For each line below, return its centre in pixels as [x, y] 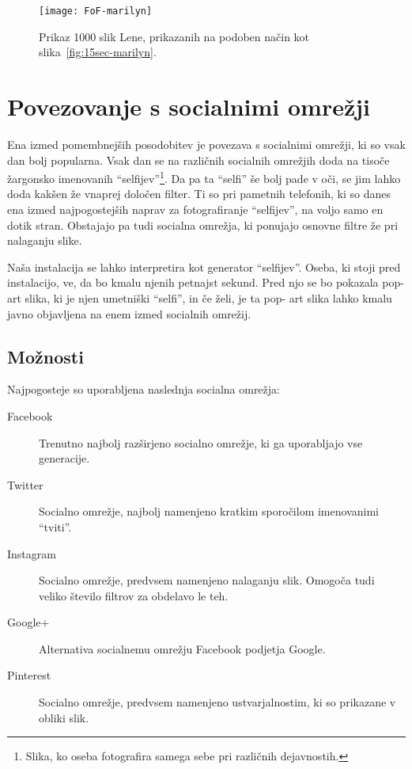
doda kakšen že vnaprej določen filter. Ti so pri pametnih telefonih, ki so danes [199, 194]
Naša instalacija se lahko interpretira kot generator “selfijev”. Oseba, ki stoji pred [204, 266]
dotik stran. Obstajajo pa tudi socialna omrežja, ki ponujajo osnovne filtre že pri [203, 225]
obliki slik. [64, 717]
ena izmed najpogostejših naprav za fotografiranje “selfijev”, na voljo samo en [195, 209]
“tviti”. [55, 526]
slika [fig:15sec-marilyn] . [98, 52]
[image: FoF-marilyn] [96, 11]
